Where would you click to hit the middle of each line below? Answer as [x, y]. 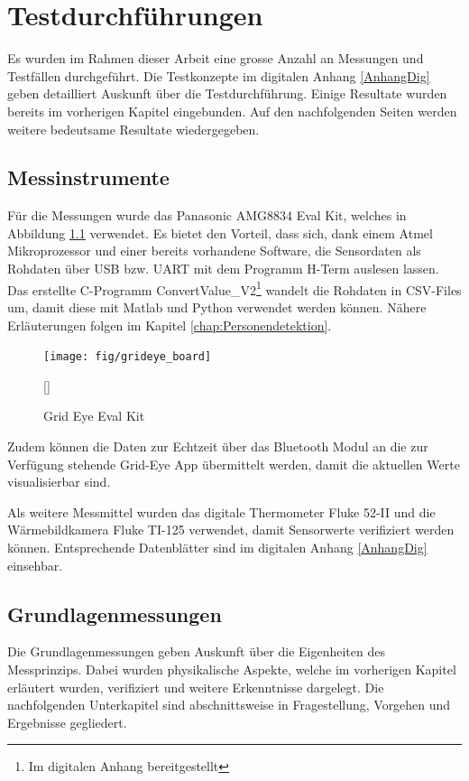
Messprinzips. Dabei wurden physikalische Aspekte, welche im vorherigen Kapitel [232, 669]
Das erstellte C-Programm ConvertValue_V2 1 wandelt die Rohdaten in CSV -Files [234, 288]
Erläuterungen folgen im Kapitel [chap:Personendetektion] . [170, 325]
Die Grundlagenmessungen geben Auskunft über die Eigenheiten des [196, 651]
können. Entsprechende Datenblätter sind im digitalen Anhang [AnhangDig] [217, 547]
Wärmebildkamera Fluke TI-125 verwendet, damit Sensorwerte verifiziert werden [231, 530]
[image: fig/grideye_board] [128, 357]
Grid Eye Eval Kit [94, 416]
